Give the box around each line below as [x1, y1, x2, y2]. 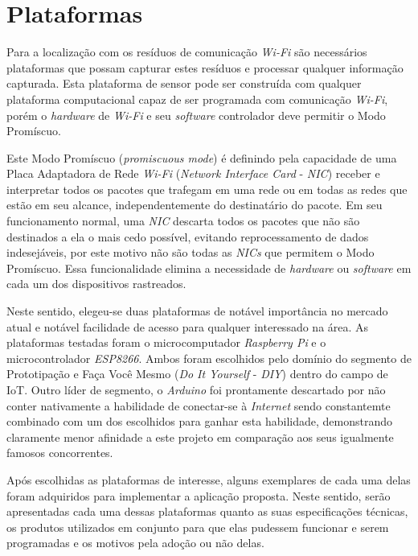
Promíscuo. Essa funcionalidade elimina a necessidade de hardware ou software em [6, 259, 412, 276]
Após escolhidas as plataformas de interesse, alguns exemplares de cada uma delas [6, 471, 411, 488]
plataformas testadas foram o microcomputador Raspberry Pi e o [6, 334, 326, 351]
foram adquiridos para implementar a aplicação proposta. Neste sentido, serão [6, 487, 391, 504]
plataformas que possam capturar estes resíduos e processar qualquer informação [6, 59, 404, 76]
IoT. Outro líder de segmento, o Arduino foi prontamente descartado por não [6, 381, 386, 397]
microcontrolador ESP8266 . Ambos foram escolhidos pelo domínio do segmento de [6, 349, 412, 366]
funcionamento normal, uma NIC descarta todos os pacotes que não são [6, 212, 360, 229]
